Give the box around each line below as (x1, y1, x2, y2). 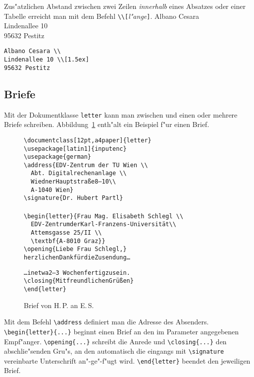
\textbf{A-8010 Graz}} (31, 237, 105, 245)
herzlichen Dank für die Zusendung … (24, 253, 130, 261)
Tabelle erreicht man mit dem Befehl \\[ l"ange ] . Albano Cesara (4, 10, 199, 21)
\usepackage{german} (24, 153, 92, 161)
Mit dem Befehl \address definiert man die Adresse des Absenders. (4, 316, 209, 327)
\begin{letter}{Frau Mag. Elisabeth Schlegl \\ (24, 212, 184, 220)
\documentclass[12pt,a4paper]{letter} (24, 136, 152, 144)
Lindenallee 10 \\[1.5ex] (4, 56, 89, 63)
